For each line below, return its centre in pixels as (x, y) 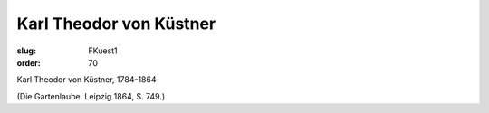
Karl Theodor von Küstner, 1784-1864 (86, 80)
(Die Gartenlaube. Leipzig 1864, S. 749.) (91, 96)
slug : (26, 51)
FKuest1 (103, 51)
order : (29, 62)
